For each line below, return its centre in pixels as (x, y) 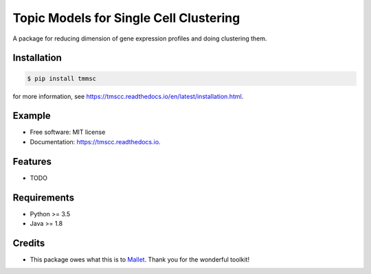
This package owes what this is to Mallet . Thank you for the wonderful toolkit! (140, 259)
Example (32, 116)
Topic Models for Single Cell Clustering (126, 18)
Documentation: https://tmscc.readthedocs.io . (95, 141)
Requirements (44, 197)
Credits (29, 243)
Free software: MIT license (68, 132)
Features (32, 161)
